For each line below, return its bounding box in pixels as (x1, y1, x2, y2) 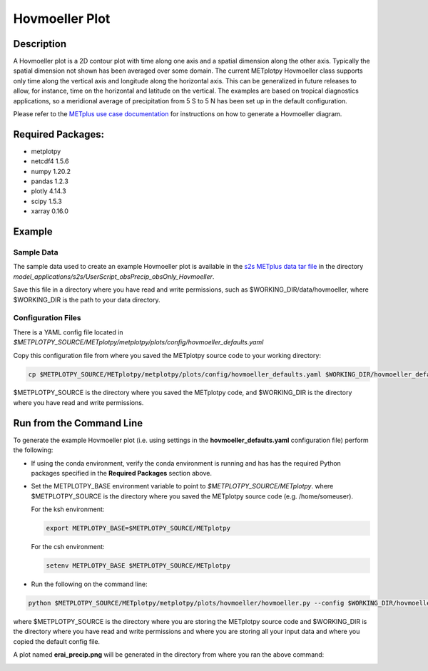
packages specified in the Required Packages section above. (31, 468, 212, 477)
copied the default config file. (13, 637, 100, 645)
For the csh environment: (31, 543, 105, 551)
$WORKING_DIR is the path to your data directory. (13, 295, 160, 304)
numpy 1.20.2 (31, 167, 71, 175)
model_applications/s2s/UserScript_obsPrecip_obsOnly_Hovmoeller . (13, 272, 215, 281)
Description (13, 38, 67, 50)
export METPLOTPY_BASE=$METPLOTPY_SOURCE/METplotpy (46, 524, 231, 533)
